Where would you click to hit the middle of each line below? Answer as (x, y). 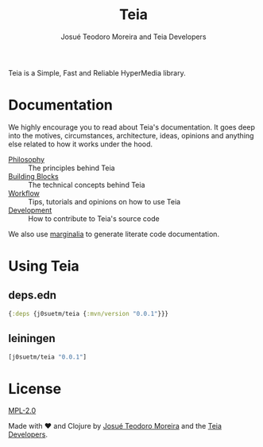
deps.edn (33, 295)
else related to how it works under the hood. (81, 144)
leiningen (32, 338)
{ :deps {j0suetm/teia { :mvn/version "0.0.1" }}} (89, 313)
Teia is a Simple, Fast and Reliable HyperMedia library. (97, 72)
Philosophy (27, 159)
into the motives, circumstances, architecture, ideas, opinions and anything (131, 135)
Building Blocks (33, 176)
